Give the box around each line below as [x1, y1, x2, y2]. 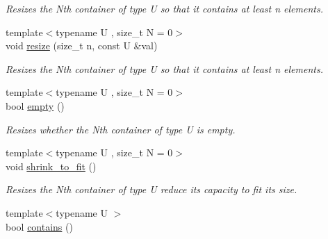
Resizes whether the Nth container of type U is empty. [6, 122, 236, 136]
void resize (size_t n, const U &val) [6, 38, 158, 53]
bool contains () [6, 219, 73, 233]
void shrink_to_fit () [6, 158, 97, 173]
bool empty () [6, 98, 65, 113]
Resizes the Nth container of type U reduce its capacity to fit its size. [6, 182, 297, 197]
